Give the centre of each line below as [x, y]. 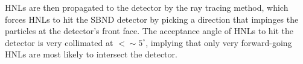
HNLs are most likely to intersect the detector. [91, 54]
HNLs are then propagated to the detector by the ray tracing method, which [147, 7]
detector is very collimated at [59, 42]
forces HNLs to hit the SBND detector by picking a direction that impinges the [152, 19]
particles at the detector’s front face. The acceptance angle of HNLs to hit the [149, 31]
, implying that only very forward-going [219, 42]
